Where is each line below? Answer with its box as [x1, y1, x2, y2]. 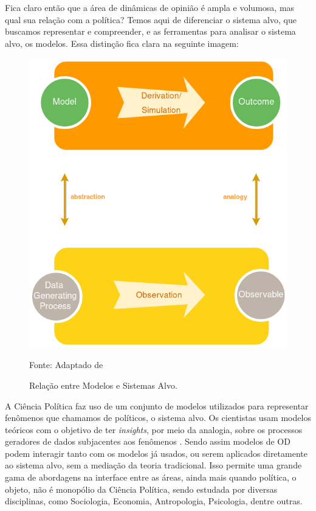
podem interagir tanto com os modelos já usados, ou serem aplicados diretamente [5, 447, 307, 459]
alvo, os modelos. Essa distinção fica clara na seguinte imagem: [5, 36, 239, 49]
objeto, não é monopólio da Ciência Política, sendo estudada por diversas [5, 482, 278, 495]
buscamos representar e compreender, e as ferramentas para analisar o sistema [5, 25, 296, 38]
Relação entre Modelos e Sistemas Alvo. [29, 378, 177, 391]
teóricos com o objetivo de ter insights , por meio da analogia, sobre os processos [5, 423, 303, 436]
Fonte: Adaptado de [29, 358, 103, 371]
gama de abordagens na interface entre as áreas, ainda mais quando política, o [5, 471, 297, 484]
